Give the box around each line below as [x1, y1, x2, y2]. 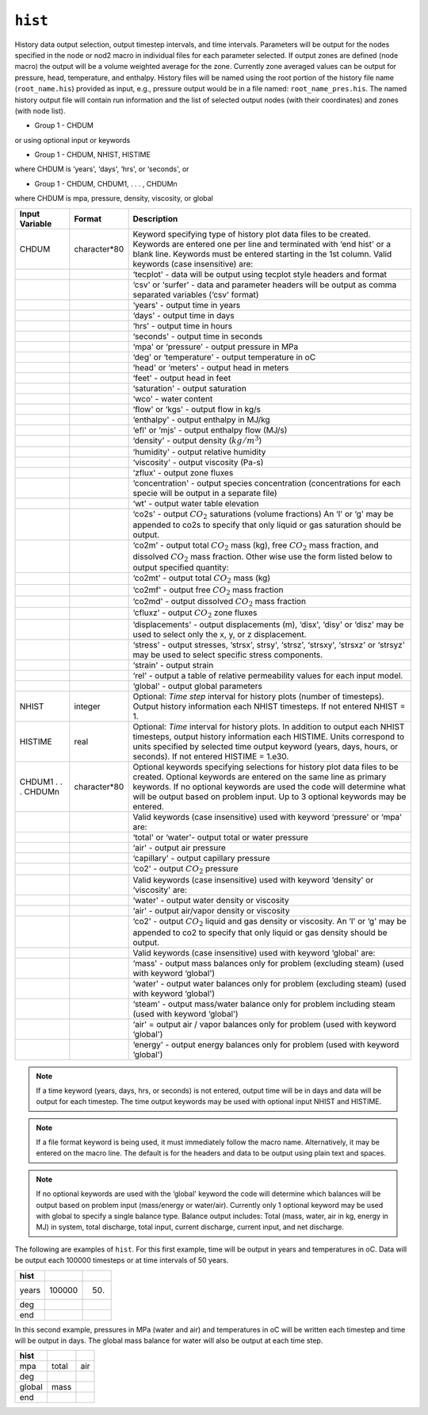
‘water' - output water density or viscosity [132, 895, 289, 906]
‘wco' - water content [132, 393, 213, 404]
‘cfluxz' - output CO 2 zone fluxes [132, 607, 258, 620]
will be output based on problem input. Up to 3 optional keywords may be [132, 790, 407, 802]
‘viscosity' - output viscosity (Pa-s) [132, 457, 264, 468]
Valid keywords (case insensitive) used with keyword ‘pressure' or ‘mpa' [132, 811, 403, 822]
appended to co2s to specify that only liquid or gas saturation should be [132, 520, 402, 531]
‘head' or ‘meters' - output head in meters [132, 362, 289, 373]
